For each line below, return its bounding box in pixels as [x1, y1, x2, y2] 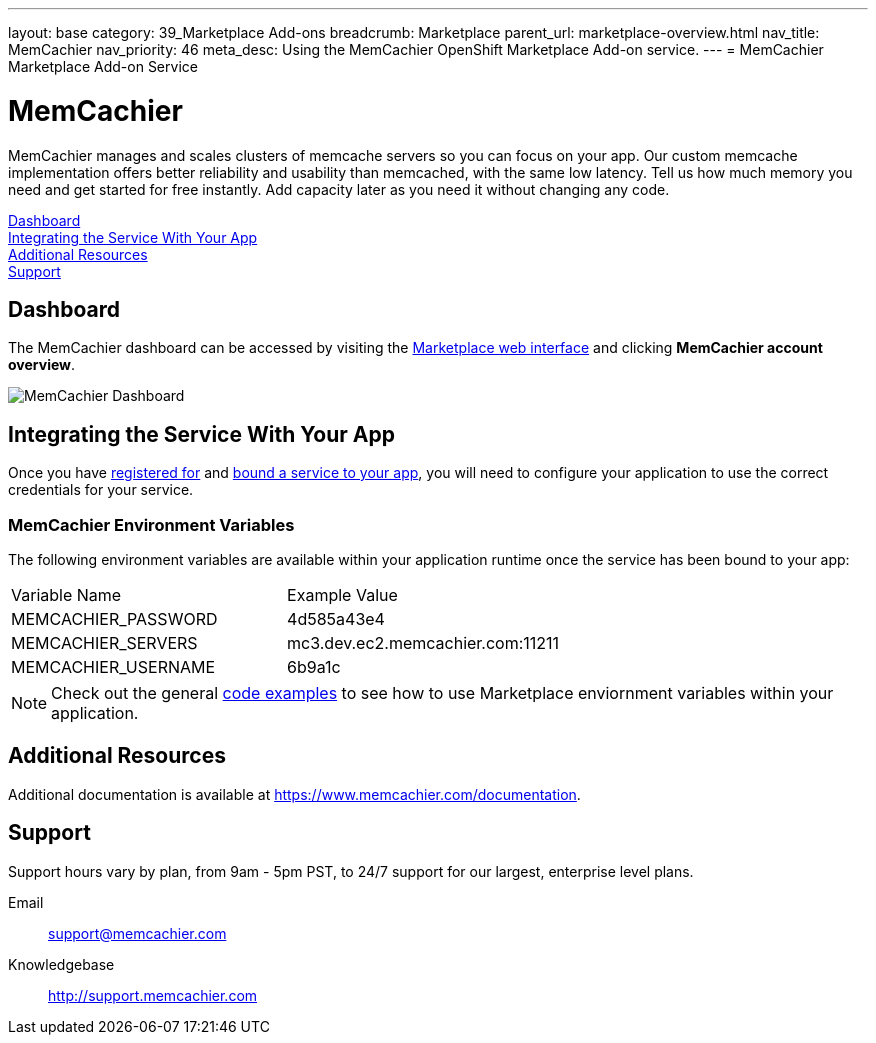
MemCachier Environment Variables [8, 514, 295, 535]
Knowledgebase [8, 955, 115, 973]
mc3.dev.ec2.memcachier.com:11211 [287, 632, 560, 653]
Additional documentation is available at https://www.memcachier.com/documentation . [8, 785, 581, 803]
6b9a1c [287, 656, 341, 677]
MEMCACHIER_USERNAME [11, 656, 216, 677]
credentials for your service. [8, 481, 194, 499]
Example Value [287, 584, 398, 605]
